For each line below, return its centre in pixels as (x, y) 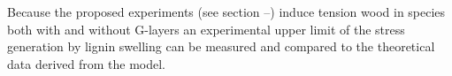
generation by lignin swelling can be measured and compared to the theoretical (221, 46)
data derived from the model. (86, 63)
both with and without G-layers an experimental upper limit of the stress (206, 29)
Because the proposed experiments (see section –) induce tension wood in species (226, 11)
